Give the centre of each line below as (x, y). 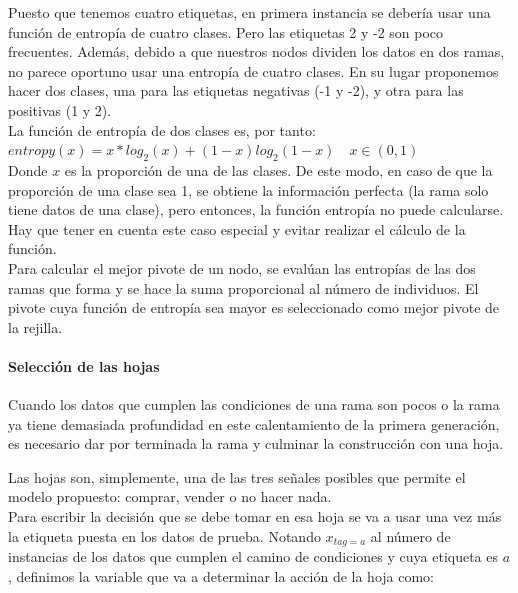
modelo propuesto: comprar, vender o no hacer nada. (170, 496)
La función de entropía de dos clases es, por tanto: (162, 129)
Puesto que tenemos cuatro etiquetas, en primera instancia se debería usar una (249, 12)
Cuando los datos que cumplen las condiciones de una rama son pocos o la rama (254, 404)
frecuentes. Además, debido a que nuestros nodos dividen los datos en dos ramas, (256, 51)
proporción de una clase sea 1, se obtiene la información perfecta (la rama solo (248, 189)
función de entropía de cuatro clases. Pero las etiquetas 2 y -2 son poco (226, 31)
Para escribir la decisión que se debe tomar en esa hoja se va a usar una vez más (255, 516)
